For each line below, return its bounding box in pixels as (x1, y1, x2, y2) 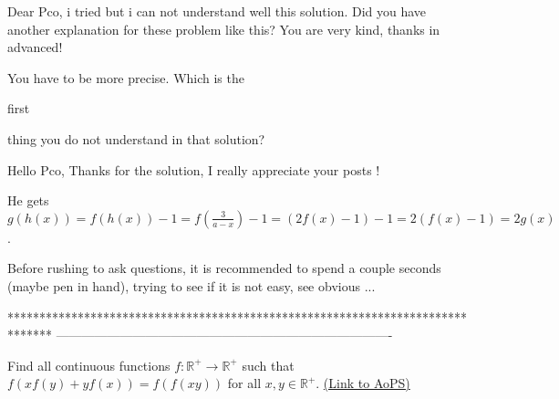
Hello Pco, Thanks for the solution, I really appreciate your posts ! (7, 160, 380, 179)
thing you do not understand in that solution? (7, 129, 265, 148)
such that (242, 355, 295, 374)
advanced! (7, 37, 63, 57)
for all (227, 373, 262, 393)
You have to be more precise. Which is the (7, 68, 244, 87)
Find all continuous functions (7, 355, 171, 374)
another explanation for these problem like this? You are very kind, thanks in (7, 19, 440, 38)
